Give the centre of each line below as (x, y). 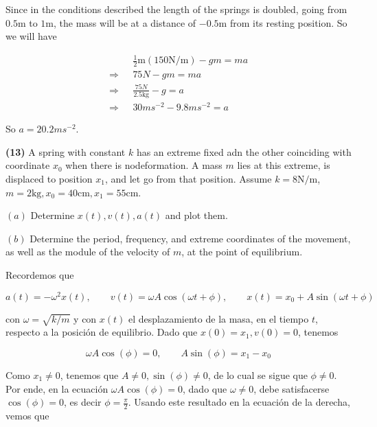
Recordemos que (40, 274)
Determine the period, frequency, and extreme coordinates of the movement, (190, 238)
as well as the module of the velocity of (88, 252)
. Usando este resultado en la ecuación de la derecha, (239, 402)
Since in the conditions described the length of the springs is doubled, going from (176, 9)
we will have (31, 36)
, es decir (82, 402)
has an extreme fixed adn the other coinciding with (244, 151)
